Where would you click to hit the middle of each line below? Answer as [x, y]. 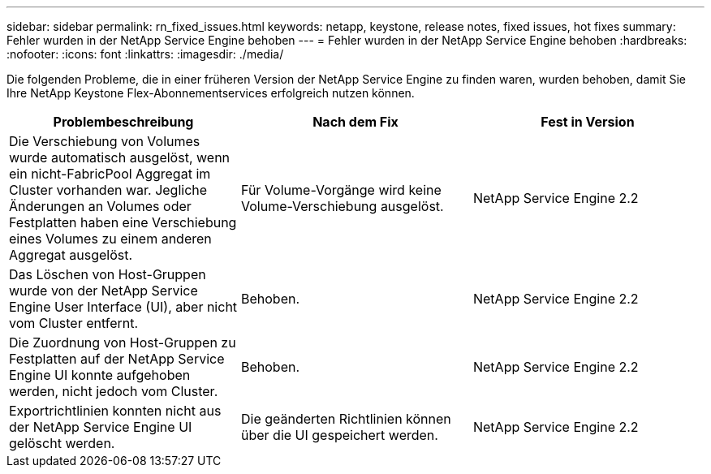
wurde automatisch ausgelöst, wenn [120, 157]
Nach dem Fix [355, 122]
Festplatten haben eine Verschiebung [123, 222]
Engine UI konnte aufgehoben [100, 375]
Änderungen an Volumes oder [100, 206]
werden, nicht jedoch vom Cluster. [114, 391]
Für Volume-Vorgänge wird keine [341, 190]
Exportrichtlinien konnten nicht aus [115, 411]
